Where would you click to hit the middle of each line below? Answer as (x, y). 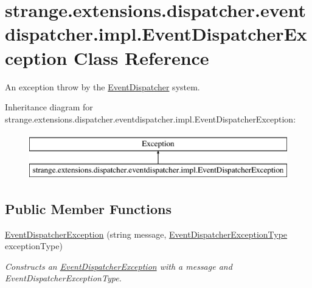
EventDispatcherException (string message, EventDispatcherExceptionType (146, 234)
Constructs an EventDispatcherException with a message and (119, 266)
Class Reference (141, 57)
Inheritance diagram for (49, 107)
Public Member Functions (88, 208)
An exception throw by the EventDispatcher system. (102, 86)
